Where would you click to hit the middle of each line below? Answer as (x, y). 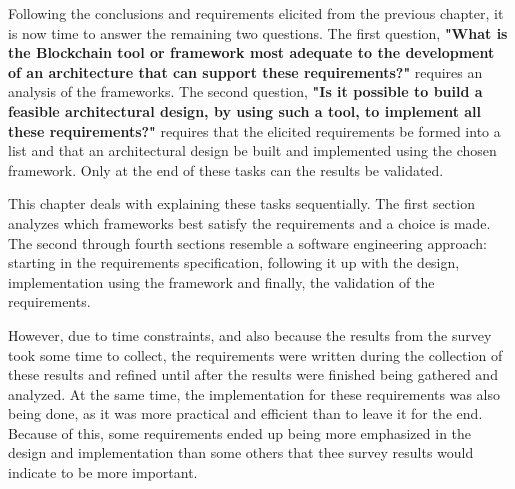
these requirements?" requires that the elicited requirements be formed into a (254, 130)
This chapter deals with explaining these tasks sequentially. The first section (241, 203)
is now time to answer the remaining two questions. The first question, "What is (258, 32)
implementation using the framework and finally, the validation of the (221, 281)
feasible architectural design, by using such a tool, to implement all (245, 110)
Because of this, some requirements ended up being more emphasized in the (240, 432)
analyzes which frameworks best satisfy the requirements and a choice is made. (249, 222)
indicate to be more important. (103, 472)
